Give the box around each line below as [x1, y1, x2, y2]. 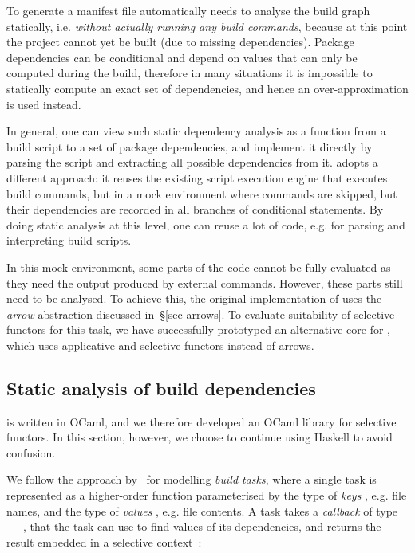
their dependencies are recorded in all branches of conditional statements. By [6, 201, 384, 218]
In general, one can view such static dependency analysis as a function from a [6, 123, 386, 139]
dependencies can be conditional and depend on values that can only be [6, 49, 358, 65]
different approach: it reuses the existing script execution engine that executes [6, 169, 388, 186]
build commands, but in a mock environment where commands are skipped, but [6, 185, 397, 202]
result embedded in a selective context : [6, 533, 202, 550]
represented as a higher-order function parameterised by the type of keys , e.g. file [6, 487, 407, 504]
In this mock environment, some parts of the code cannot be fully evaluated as [6, 258, 391, 275]
